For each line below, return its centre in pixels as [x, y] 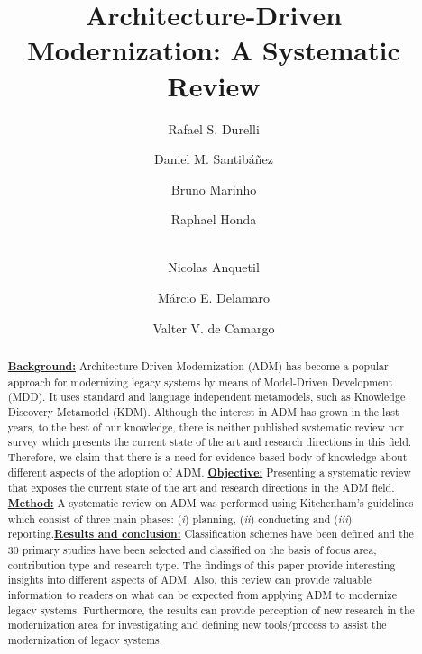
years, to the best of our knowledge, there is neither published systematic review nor [206, 427]
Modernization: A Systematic [214, 50]
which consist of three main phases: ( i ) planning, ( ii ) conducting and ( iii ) [180, 518]
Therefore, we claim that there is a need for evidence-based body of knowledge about [207, 456]
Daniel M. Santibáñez [214, 159]
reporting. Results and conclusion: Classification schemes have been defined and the [211, 534]
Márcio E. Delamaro [214, 298]
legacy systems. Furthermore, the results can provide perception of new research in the [211, 609]
